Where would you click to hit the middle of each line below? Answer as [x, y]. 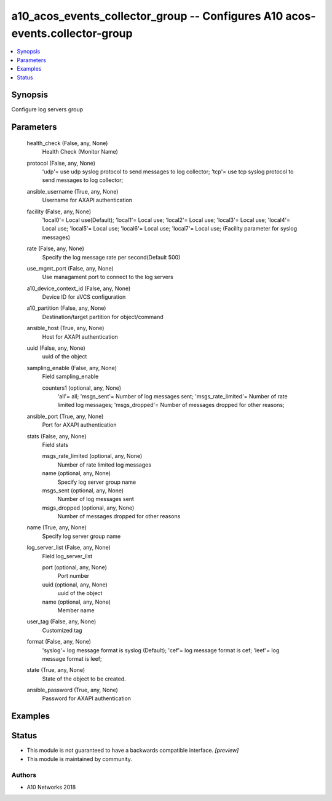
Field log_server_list [67, 556]
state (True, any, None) [56, 670]
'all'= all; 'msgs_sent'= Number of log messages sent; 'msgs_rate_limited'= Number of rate [173, 396]
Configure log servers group [47, 109]
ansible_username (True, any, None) [73, 191]
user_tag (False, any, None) [61, 621]
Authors [24, 775]
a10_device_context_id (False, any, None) [79, 288]
